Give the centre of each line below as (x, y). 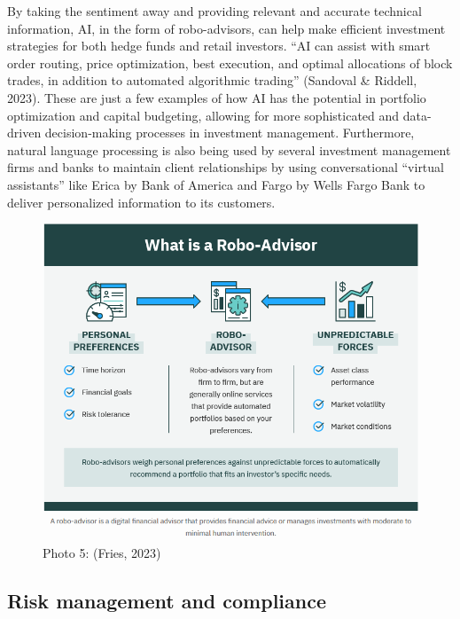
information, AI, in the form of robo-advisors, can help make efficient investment (226, 28)
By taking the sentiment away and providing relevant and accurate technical (214, 11)
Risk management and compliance (167, 600)
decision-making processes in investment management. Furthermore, (230, 133)
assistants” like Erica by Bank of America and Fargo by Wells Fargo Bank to (216, 184)
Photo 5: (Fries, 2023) (102, 552)
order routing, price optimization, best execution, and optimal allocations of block (230, 63)
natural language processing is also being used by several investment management (229, 149)
